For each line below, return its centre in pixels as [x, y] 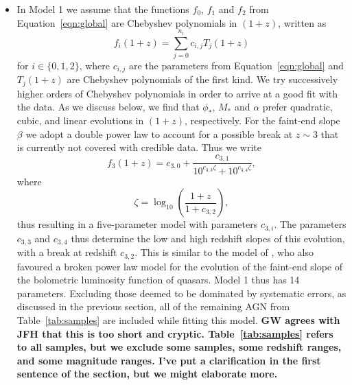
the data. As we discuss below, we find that [108, 107]
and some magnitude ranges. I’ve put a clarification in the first [169, 360]
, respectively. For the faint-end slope [262, 120]
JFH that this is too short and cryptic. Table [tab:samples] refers [175, 333]
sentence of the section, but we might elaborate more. [147, 374]
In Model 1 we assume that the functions [103, 9]
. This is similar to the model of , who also [224, 252]
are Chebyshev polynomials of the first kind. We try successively [202, 79]
